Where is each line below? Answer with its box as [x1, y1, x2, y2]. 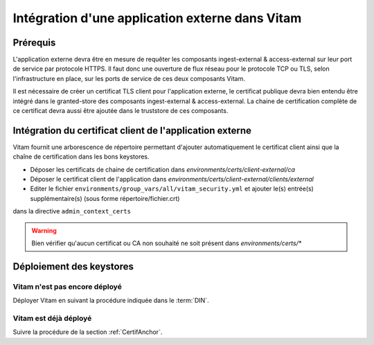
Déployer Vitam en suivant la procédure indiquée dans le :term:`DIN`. [12, 297, 209, 305]
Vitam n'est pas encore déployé [12, 281, 123, 291]
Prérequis [12, 37, 56, 48]
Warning [31, 226, 57, 235]
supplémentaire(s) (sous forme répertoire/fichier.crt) [30, 194, 180, 202]
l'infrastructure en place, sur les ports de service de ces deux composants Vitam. [12, 74, 245, 82]
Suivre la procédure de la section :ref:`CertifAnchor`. [12, 328, 163, 336]
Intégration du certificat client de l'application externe [12, 125, 252, 136]
